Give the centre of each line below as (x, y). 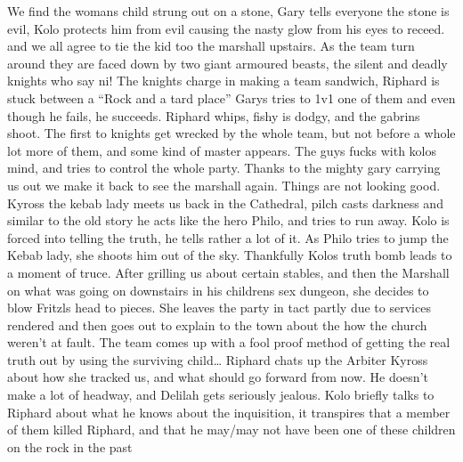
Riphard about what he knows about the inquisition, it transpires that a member (229, 412)
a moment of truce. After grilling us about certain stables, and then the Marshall (228, 272)
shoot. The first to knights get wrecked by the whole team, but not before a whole (231, 133)
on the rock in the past (70, 446)
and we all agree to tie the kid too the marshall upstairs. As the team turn (211, 46)
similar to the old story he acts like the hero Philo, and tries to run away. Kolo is (228, 220)
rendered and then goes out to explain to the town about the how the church (217, 324)
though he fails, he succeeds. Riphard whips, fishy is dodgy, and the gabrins (214, 115)
